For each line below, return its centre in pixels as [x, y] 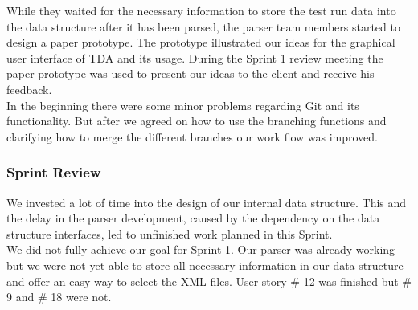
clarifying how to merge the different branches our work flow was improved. [193, 136]
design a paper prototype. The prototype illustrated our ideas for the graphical [201, 42]
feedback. [29, 89]
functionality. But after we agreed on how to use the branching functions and [197, 121]
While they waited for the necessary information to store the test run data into [201, 10]
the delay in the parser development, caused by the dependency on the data [193, 218]
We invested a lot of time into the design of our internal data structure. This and [207, 202]
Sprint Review [54, 172]
